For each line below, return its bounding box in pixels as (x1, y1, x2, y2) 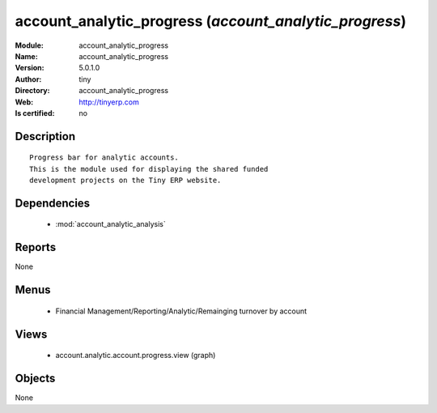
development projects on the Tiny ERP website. (29, 176, 222, 185)
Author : (15, 74, 42, 84)
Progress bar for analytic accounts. (29, 153, 180, 162)
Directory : (15, 86, 50, 96)
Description (15, 130, 76, 143)
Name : (15, 51, 38, 61)
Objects (15, 372, 56, 385)
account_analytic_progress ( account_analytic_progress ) (15, 12, 407, 30)
